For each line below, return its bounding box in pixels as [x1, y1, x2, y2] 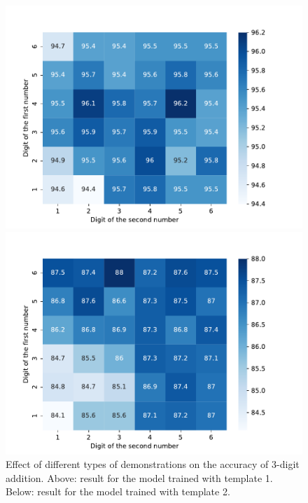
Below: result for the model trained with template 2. [6, 484, 230, 499]
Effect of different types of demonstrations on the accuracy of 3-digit [6, 457, 300, 471]
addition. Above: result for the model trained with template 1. [6, 470, 273, 485]
